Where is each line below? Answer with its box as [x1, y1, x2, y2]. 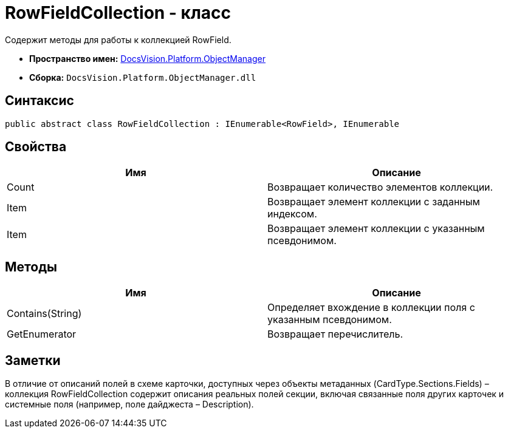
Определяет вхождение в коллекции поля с [267, 301, 475, 314]
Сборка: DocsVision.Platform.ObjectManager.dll [29, 72, 256, 83]
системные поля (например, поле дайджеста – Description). [5, 399, 254, 410]
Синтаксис [5, 93, 74, 109]
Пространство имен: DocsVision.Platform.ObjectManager [29, 53, 266, 64]
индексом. [267, 208, 317, 220]
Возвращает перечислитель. [267, 328, 403, 341]
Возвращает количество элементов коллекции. [267, 181, 493, 194]
